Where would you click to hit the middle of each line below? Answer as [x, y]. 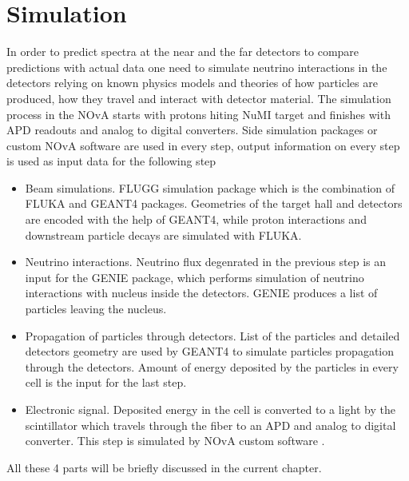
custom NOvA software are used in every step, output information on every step [203, 145]
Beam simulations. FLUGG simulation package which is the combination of [210, 187]
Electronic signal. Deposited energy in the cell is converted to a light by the [210, 409]
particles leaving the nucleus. [96, 309]
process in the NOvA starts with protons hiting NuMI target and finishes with [199, 114]
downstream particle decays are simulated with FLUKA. [163, 235]
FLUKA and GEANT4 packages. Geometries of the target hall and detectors [214, 203]
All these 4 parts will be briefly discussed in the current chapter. [164, 467]
